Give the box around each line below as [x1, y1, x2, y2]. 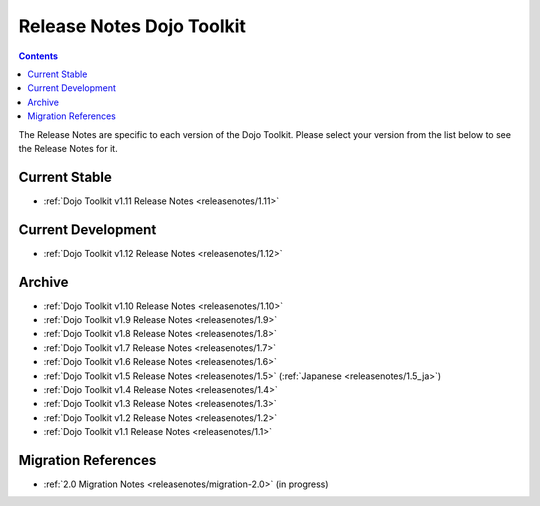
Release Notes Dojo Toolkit [18, 15, 247, 37]
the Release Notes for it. [18, 142, 119, 154]
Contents [18, 50, 59, 62]
